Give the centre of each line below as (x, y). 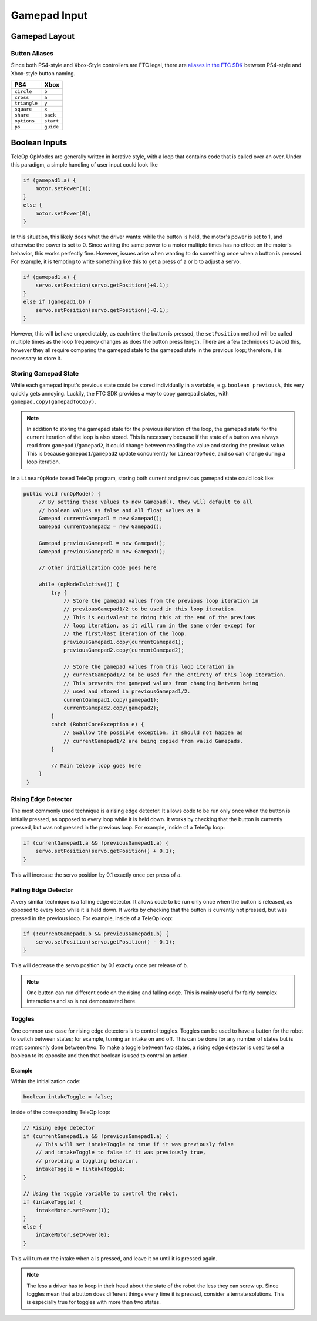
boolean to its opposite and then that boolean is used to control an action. (100, 1055)
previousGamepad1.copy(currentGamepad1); (124, 642)
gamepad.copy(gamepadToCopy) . (53, 402)
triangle (26, 103)
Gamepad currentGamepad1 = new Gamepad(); (100, 518)
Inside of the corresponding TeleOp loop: (61, 1112)
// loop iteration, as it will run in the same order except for (159, 626)
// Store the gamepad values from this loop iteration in (149, 667)
